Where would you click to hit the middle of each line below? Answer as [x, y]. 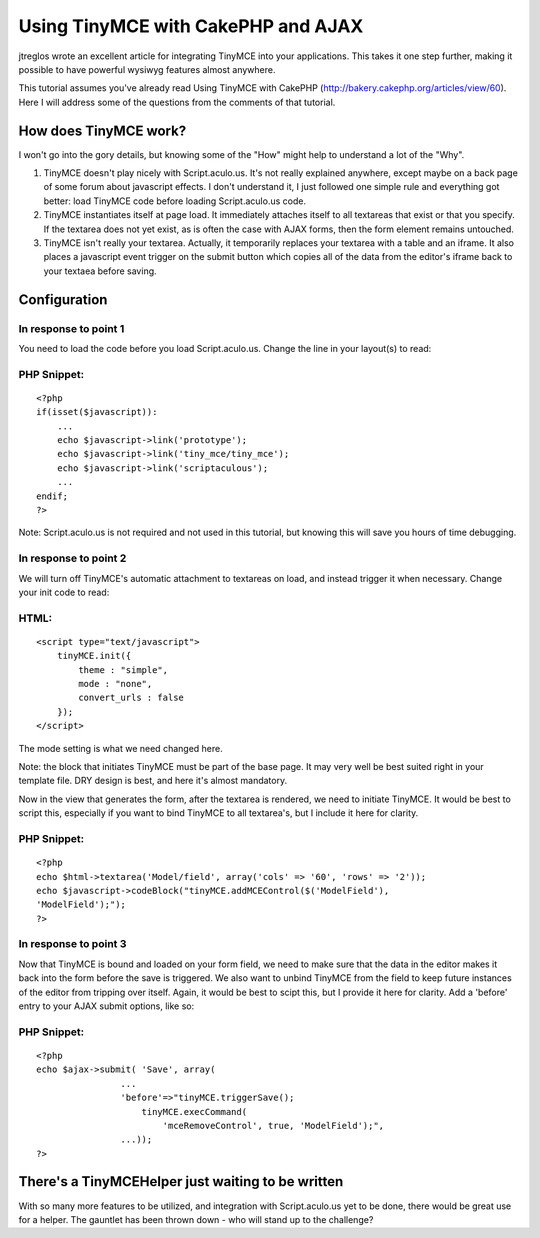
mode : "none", [115, 684]
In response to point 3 [72, 944]
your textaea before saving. [100, 271]
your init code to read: [64, 592]
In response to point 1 [71, 328]
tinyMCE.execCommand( [194, 1111]
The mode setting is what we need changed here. [121, 748]
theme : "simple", [123, 669]
